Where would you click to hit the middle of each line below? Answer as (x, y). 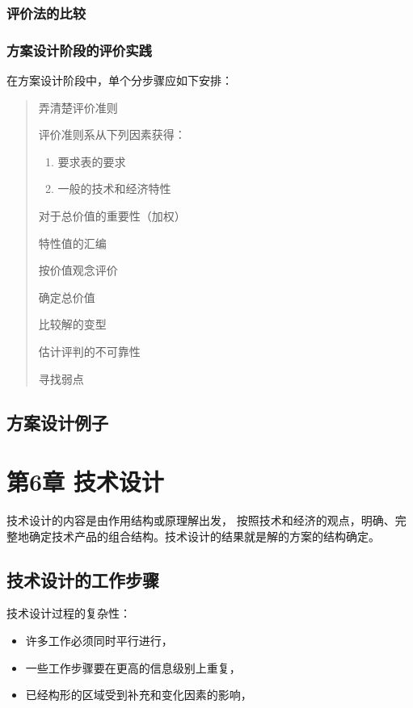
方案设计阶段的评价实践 (79, 50)
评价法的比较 (46, 13)
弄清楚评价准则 (78, 107)
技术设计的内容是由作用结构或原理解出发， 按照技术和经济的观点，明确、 (201, 520)
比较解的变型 (72, 324)
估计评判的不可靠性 (89, 351)
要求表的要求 (92, 161)
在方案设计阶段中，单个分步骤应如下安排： (120, 80)
